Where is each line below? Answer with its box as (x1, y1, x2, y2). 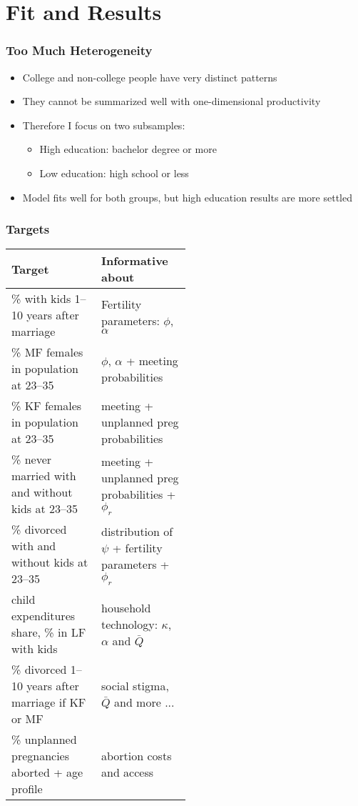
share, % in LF (11, 624, 86, 641)
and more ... (113, 694, 175, 711)
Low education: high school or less (39, 165, 189, 180)
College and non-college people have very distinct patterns (22, 69, 277, 84)
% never (11, 451, 52, 468)
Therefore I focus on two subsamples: (22, 117, 185, 132)
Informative (101, 252, 168, 269)
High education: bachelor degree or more (39, 141, 217, 156)
